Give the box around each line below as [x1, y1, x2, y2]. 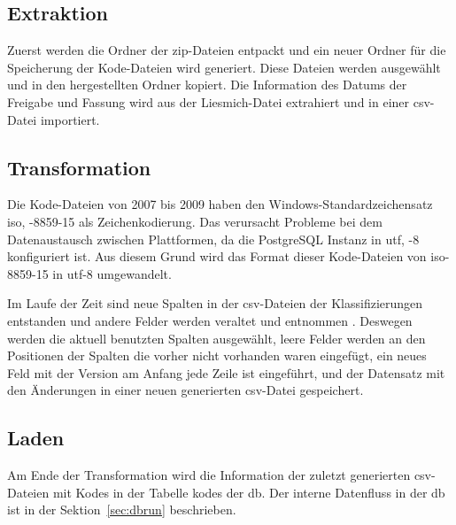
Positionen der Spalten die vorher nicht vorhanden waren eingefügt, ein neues [7, 346, 427, 365]
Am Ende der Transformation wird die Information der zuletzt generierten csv [7, 466, 432, 484]
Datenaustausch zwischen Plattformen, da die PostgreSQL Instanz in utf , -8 [7, 229, 420, 248]
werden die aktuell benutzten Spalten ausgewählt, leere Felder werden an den [7, 328, 426, 347]
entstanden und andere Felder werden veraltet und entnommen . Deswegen [7, 311, 413, 329]
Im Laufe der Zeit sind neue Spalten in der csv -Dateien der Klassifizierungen [7, 294, 423, 313]
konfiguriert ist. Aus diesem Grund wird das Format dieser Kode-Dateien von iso [7, 247, 445, 266]
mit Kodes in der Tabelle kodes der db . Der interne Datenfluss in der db [52, 483, 445, 501]
